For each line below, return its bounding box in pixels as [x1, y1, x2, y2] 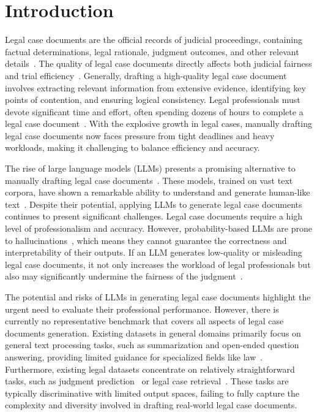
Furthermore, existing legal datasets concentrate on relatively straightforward [5, 362, 295, 375]
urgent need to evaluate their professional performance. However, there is [5, 302, 279, 315]
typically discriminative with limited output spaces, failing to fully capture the [5, 386, 300, 399]
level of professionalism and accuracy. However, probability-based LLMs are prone [5, 222, 312, 235]
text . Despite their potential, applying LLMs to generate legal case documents [5, 197, 302, 210]
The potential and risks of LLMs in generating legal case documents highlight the [5, 291, 311, 303]
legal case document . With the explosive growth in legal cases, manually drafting [5, 117, 313, 130]
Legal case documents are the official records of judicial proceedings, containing [5, 33, 302, 46]
